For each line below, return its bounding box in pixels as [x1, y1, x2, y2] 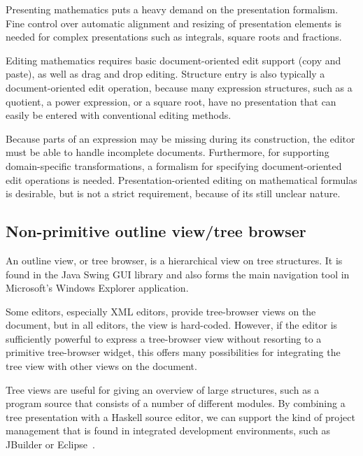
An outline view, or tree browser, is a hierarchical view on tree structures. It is [6, 252, 343, 267]
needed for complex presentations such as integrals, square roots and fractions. [6, 29, 342, 44]
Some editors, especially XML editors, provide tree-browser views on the [6, 304, 316, 318]
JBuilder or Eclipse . [6, 437, 95, 452]
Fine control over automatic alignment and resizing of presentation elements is [6, 15, 342, 30]
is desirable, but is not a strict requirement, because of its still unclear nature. [6, 186, 341, 201]
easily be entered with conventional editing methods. [6, 108, 232, 122]
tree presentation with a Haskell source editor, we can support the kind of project [6, 409, 355, 424]
